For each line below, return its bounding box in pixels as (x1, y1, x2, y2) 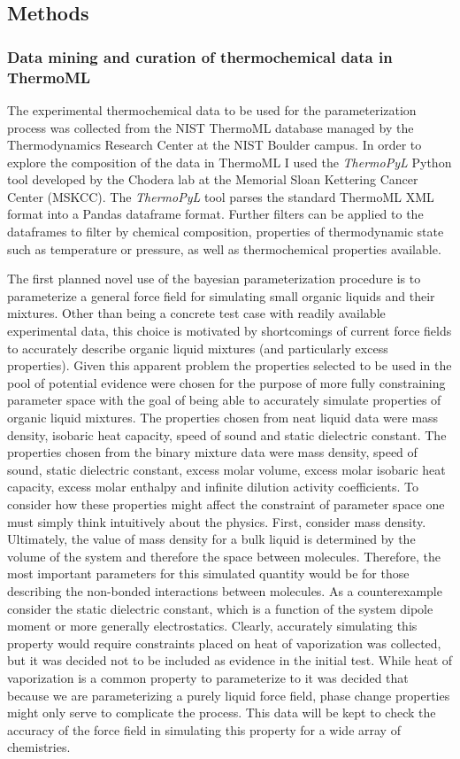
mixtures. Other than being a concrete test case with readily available (7, 304, 386, 322)
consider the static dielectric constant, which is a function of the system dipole (7, 599, 433, 617)
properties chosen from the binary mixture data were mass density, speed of (7, 443, 418, 461)
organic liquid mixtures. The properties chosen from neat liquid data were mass (7, 408, 439, 427)
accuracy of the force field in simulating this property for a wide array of (7, 720, 401, 739)
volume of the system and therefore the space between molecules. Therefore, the (7, 546, 441, 565)
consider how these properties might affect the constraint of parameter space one (7, 494, 445, 513)
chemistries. (7, 738, 71, 756)
